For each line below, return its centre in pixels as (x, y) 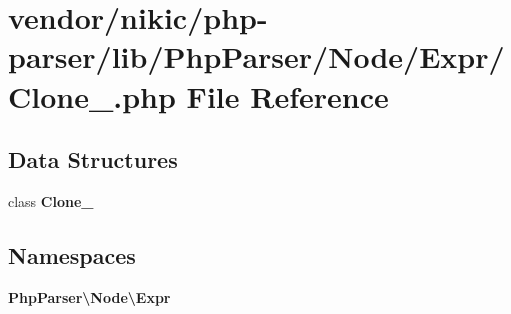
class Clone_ (51, 200)
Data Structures (93, 159)
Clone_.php (92, 95)
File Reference (287, 95)
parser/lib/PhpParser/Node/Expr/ (256, 56)
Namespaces (72, 254)
